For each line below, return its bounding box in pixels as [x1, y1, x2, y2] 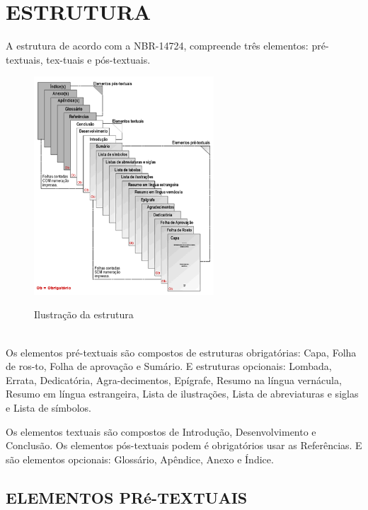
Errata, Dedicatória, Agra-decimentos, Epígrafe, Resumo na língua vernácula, [6, 372, 342, 387]
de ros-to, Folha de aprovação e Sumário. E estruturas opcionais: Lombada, [6, 359, 332, 373]
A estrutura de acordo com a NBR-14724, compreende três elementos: [6, 38, 309, 53]
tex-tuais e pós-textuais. [46, 52, 151, 66]
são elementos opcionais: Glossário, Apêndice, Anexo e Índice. [6, 451, 274, 466]
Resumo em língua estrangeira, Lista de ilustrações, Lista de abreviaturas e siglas [6, 386, 359, 401]
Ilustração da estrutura [34, 307, 134, 322]
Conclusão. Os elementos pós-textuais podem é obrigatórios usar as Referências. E [6, 438, 362, 453]
